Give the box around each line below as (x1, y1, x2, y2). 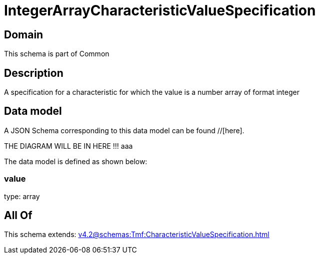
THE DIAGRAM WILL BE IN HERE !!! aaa (4, 141, 133, 150)
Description (4, 66, 63, 79)
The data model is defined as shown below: (4, 157, 147, 166)
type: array (4, 192, 40, 201)
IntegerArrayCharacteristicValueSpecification (4, 2, 316, 19)
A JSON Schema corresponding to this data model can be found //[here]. (4, 126, 244, 135)
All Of (4, 209, 32, 222)
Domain (4, 28, 43, 41)
